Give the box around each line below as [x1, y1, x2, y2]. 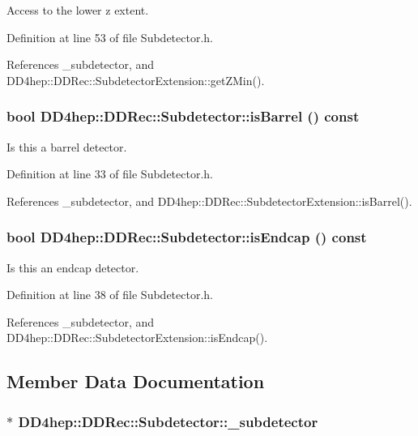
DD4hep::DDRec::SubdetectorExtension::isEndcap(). [6, 329, 268, 346]
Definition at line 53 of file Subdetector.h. [6, 28, 213, 45]
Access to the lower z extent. [6, 2, 149, 18]
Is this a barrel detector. [6, 138, 127, 155]
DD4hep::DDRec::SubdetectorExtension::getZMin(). [6, 71, 265, 88]
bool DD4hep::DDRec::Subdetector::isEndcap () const [6, 227, 367, 247]
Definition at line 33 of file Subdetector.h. [6, 165, 213, 182]
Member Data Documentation [6, 369, 265, 394]
